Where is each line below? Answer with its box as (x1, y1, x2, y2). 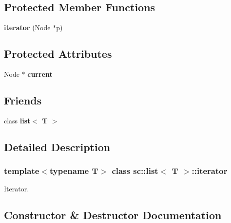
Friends (4, 92, 42, 107)
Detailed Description (4, 139, 111, 154)
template (4, 165, 39, 177)
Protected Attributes (4, 46, 112, 61)
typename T (49, 165, 98, 177)
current (27, 69, 53, 79)
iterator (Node (4, 22, 51, 33)
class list (4, 115, 31, 125)
